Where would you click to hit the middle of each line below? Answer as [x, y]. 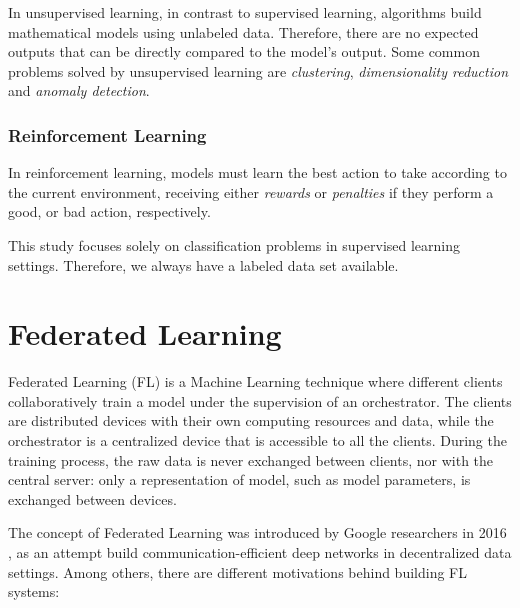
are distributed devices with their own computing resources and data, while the [251, 420]
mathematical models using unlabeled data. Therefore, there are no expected [243, 31]
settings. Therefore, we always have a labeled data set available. [203, 264]
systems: [34, 591]
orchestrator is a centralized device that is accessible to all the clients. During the [257, 440]
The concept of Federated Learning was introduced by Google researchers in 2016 [257, 532]
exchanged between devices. [92, 498]
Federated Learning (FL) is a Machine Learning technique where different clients [255, 381]
